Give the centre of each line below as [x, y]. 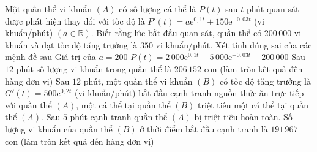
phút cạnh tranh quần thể [119, 117]
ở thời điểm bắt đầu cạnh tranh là [204, 128]
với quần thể [28, 104]
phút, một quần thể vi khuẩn [138, 81]
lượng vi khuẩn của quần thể [59, 128]
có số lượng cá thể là [158, 9]
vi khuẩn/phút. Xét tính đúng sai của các [234, 44]
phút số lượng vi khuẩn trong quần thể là [94, 68]
